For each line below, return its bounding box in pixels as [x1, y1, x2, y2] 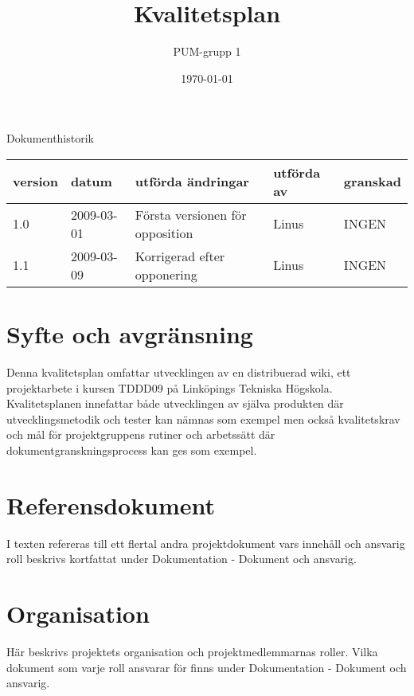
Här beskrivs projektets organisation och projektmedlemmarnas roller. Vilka [6, 643, 378, 660]
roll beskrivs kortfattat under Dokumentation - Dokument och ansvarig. [6, 550, 357, 567]
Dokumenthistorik [6, 130, 94, 147]
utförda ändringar [135, 172, 249, 191]
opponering [135, 264, 197, 283]
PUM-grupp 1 [173, 43, 241, 60]
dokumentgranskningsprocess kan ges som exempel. [6, 442, 257, 458]
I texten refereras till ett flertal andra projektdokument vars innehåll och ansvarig [6, 534, 405, 551]
